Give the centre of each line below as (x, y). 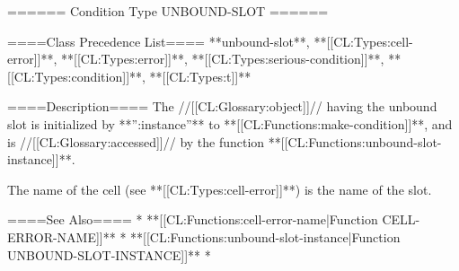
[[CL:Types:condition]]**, (76, 76)
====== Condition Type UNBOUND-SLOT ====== (168, 11)
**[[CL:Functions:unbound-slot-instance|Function (265, 236)
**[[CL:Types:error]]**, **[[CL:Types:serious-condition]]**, (223, 59)
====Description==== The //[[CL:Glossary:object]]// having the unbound (222, 106)
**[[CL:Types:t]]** (200, 76)
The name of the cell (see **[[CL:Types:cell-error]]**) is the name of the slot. (220, 189)
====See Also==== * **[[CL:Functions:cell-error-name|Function (193, 219)
